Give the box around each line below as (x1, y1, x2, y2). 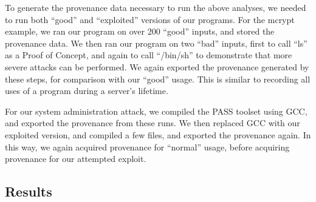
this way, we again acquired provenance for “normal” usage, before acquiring (5, 140, 290, 153)
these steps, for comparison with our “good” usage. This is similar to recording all (5, 72, 311, 85)
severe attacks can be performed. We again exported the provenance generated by (5, 60, 309, 73)
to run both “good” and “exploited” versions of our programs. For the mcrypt (5, 13, 295, 25)
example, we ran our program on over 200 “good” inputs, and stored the (5, 25, 275, 38)
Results (5, 182, 52, 201)
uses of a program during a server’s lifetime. (5, 84, 168, 97)
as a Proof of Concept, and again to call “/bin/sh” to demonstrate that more (5, 49, 292, 61)
